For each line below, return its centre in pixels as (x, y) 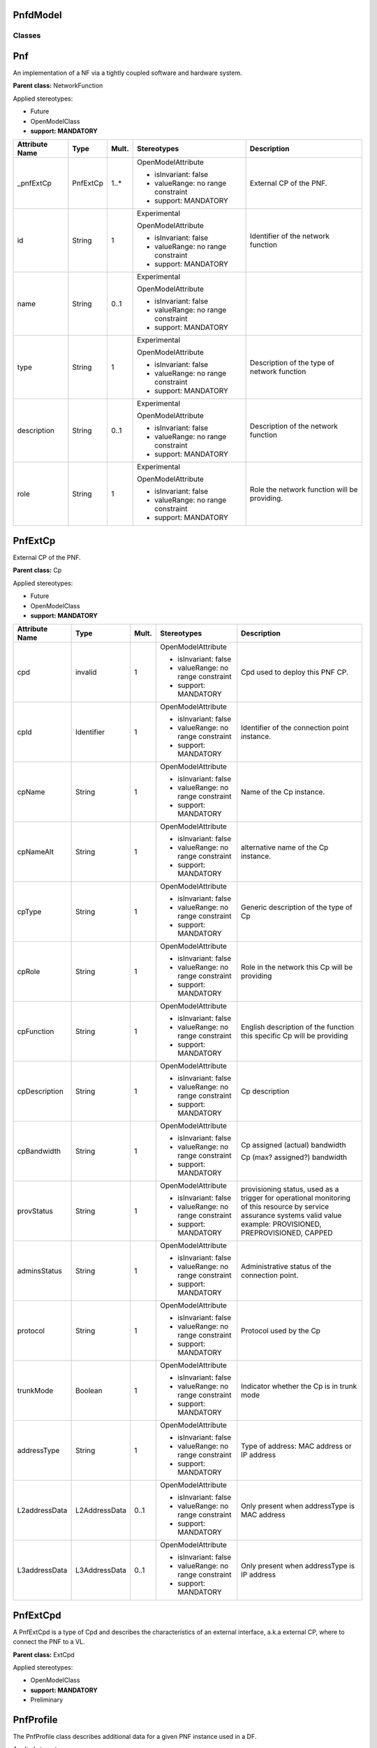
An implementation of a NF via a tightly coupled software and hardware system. (127, 73)
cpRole (29, 972)
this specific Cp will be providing (295, 1036)
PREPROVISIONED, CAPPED (287, 1233)
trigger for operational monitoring (296, 1198)
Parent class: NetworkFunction (58, 86)
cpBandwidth (39, 1152)
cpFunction (36, 1031)
